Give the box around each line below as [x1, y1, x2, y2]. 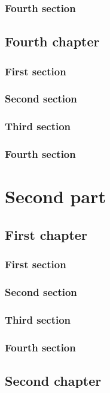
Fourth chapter [5, 32, 100, 51]
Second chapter [5, 371, 102, 389]
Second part [5, 184, 106, 209]
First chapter [5, 225, 87, 244]
